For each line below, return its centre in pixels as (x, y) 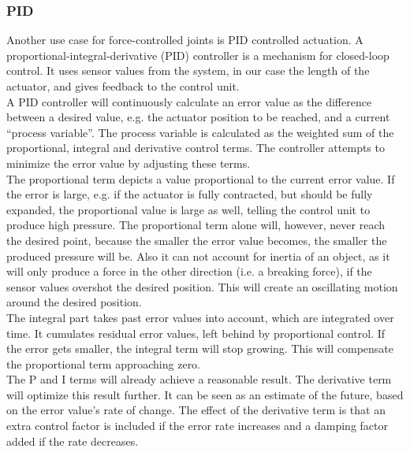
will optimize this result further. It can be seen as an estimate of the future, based (205, 394)
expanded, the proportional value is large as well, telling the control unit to (188, 209)
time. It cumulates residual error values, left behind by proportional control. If (196, 333)
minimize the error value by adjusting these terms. (129, 163)
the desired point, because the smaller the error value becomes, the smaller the (197, 240)
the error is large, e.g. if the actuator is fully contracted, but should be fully (190, 194)
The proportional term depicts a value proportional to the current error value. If (201, 178)
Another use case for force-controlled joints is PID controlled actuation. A (185, 40)
